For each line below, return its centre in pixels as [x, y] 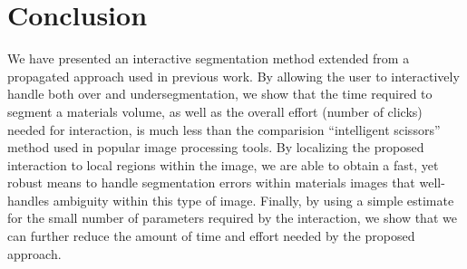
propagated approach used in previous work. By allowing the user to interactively [233, 76]
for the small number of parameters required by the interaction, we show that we [232, 218]
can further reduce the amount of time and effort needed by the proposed [211, 236]
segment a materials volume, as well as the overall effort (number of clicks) [215, 111]
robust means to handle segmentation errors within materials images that [211, 183]
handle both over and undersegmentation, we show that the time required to [220, 94]
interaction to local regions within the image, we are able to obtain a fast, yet [223, 164]
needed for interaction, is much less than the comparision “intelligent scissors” [224, 129]
